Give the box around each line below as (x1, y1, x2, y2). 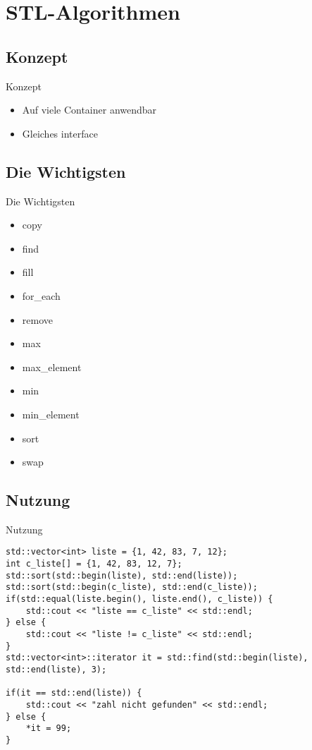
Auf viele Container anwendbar (22, 102, 157, 117)
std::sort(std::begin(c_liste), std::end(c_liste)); (6, 582, 258, 593)
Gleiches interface (22, 126, 98, 140)
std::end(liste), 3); (6, 665, 107, 675)
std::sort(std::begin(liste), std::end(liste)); (6, 570, 238, 581)
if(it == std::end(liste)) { (6, 688, 142, 698)
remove (22, 312, 53, 327)
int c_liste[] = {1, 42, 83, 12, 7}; (6, 559, 182, 569)
